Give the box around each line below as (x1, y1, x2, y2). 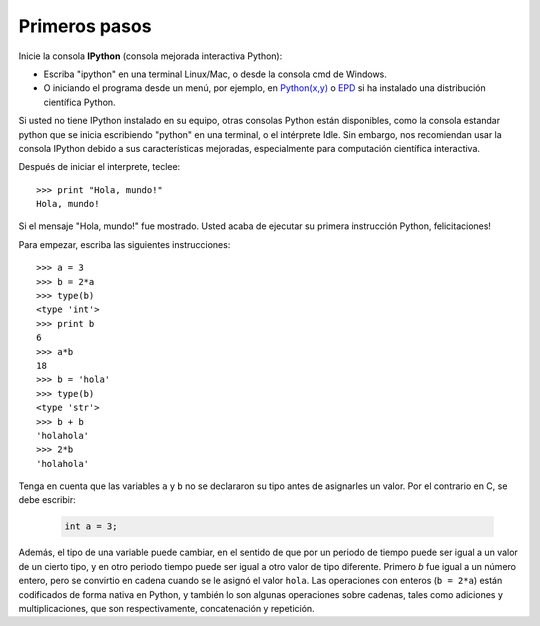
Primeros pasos (18, 15, 152, 37)
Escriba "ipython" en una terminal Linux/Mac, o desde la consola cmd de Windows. (43, 68, 387, 80)
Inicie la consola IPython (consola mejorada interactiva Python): (18, 50, 283, 62)
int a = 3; (64, 521, 118, 532)
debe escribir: (18, 494, 77, 506)
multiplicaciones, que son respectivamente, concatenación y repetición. (18, 603, 315, 615)
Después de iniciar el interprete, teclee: (18, 161, 181, 173)
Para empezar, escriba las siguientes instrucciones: (18, 238, 231, 250)
